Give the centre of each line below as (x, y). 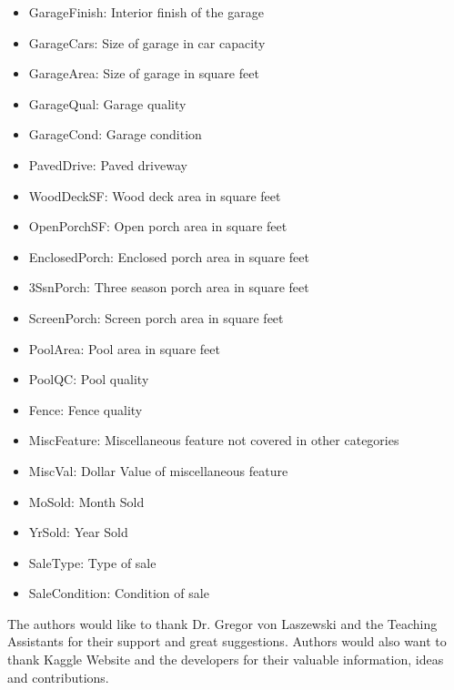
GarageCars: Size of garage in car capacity (147, 42)
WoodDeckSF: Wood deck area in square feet (155, 195)
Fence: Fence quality (86, 409)
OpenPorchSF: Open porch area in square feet (158, 226)
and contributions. (58, 677)
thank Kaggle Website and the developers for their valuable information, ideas (226, 660)
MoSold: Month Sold (86, 501)
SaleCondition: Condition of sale (119, 593)
